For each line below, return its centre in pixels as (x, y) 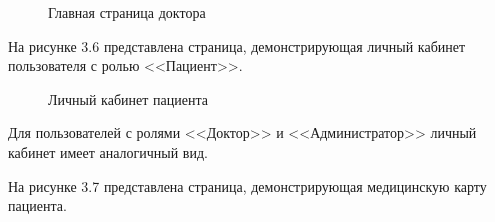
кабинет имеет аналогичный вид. (108, 151)
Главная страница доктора (127, 12)
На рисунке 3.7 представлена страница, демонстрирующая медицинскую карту (247, 185)
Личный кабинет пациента (128, 98)
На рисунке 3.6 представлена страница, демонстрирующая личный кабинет (237, 45)
